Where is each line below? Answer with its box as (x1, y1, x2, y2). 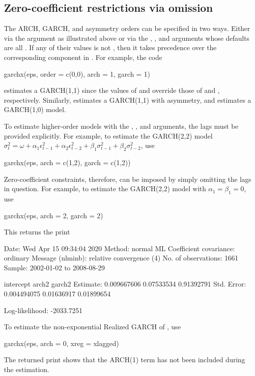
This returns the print (4, 227, 70, 237)
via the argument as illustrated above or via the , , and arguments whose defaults (4, 32, 250, 43)
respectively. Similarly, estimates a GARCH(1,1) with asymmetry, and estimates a (4, 94, 251, 105)
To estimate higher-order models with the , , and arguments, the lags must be (4, 120, 238, 131)
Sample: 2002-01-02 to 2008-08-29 (4, 262, 105, 272)
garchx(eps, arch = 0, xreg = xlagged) (4, 338, 119, 348)
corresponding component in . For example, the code (4, 52, 163, 62)
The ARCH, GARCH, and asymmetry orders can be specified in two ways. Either (4, 23, 250, 33)
